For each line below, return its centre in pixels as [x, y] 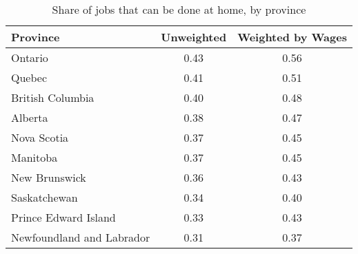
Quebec [29, 77]
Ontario [30, 57]
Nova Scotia [40, 137]
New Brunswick [49, 177]
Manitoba [34, 157]
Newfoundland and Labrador [81, 237]
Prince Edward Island [63, 217]
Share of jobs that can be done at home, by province [179, 9]
